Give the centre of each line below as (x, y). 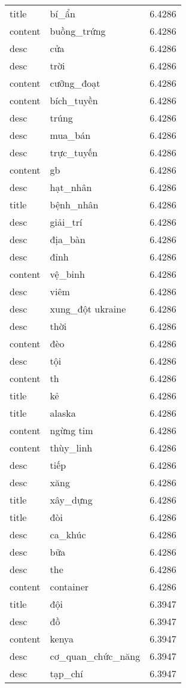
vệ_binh (67, 274)
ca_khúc (68, 534)
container (69, 587)
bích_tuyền (74, 100)
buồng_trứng (78, 31)
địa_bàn (68, 239)
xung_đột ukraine (88, 309)
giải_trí (66, 222)
